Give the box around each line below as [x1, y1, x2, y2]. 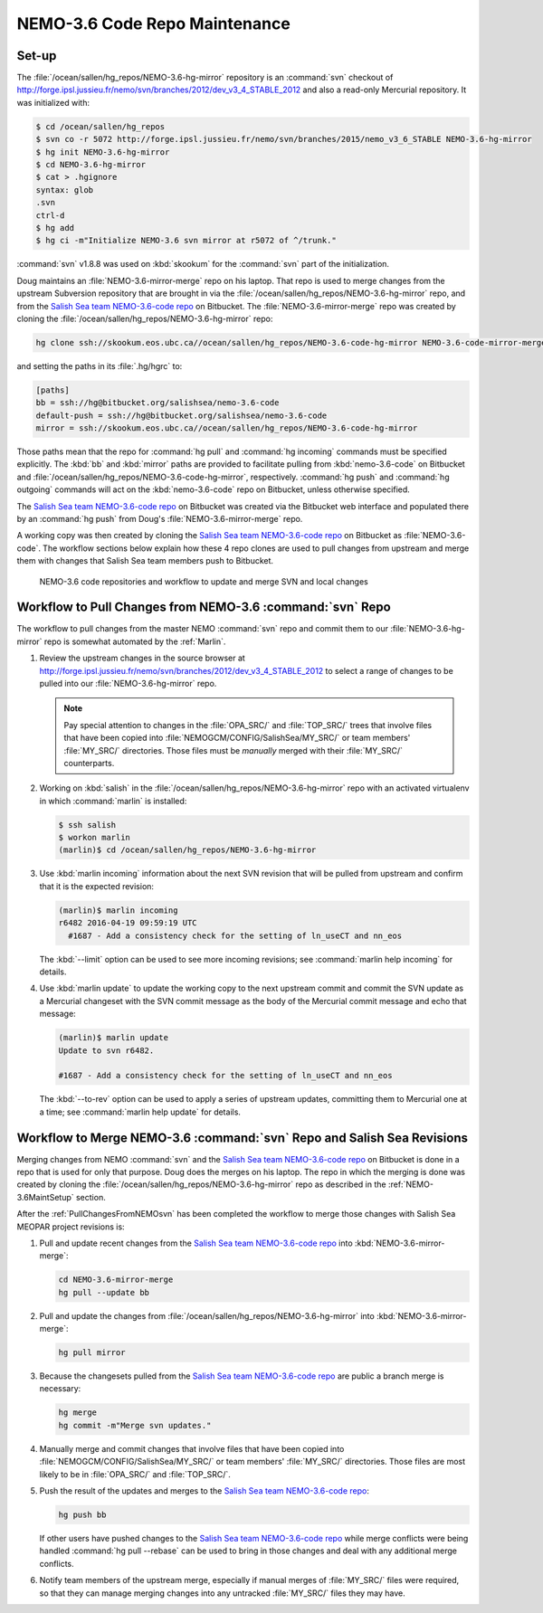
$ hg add [35, 223, 75, 232]
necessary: [39, 1383, 81, 1394]
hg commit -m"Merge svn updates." [58, 1420, 212, 1430]
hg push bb [58, 1509, 107, 1520]
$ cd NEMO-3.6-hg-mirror [35, 159, 147, 169]
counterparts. [63, 757, 115, 768]
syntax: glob [35, 185, 94, 195]
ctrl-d [35, 210, 65, 221]
